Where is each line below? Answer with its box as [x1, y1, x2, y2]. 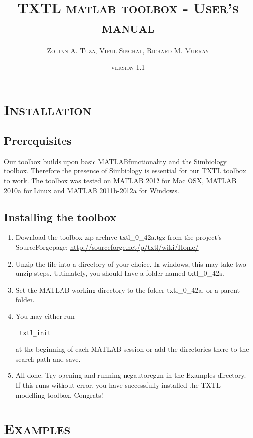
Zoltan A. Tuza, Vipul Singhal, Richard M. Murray [47, 45, 209, 56]
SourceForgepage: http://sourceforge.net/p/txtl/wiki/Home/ [15, 242, 199, 252]
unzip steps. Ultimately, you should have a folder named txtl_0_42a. [15, 268, 224, 278]
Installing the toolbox [4, 209, 116, 224]
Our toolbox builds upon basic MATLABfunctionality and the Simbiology [4, 156, 227, 166]
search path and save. [15, 353, 81, 364]
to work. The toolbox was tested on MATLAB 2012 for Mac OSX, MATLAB [4, 175, 237, 186]
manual [101, 17, 155, 37]
